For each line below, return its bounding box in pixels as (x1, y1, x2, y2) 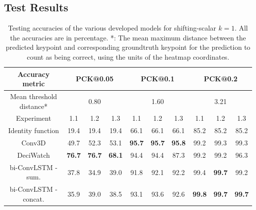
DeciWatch (17, 149, 50, 160)
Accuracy (17, 69, 50, 79)
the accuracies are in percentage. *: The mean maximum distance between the (10, 32, 246, 42)
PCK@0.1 (141, 73, 175, 84)
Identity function (8, 125, 59, 136)
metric (22, 78, 45, 89)
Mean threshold (10, 91, 57, 102)
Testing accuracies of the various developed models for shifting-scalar (8, 23, 217, 33)
